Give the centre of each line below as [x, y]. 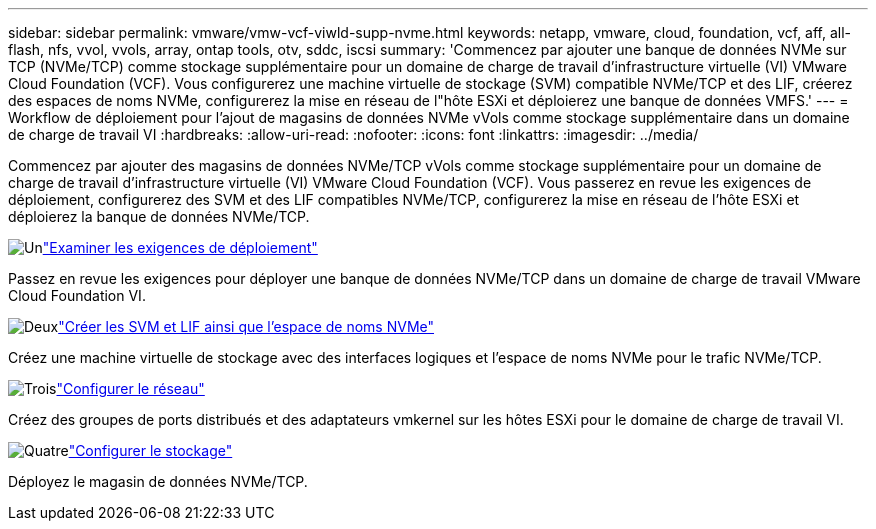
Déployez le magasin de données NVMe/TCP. [158, 481]
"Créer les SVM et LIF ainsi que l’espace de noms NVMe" [246, 326]
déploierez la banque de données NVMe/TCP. [159, 216]
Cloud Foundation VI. [77, 295]
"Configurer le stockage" [150, 450]
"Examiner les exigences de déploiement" [180, 247]
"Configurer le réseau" [130, 388]
